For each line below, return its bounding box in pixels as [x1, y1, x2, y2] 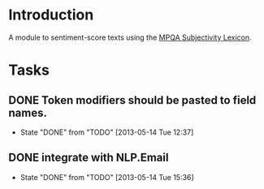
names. [8, 105, 47, 119]
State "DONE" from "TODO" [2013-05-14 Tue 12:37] [19, 127, 194, 137]
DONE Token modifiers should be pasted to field [8, 93, 257, 107]
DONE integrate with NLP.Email [8, 151, 169, 165]
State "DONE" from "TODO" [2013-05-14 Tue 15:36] [19, 172, 194, 182]
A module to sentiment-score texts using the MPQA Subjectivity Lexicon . [8, 32, 252, 42]
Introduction [8, 6, 94, 24]
